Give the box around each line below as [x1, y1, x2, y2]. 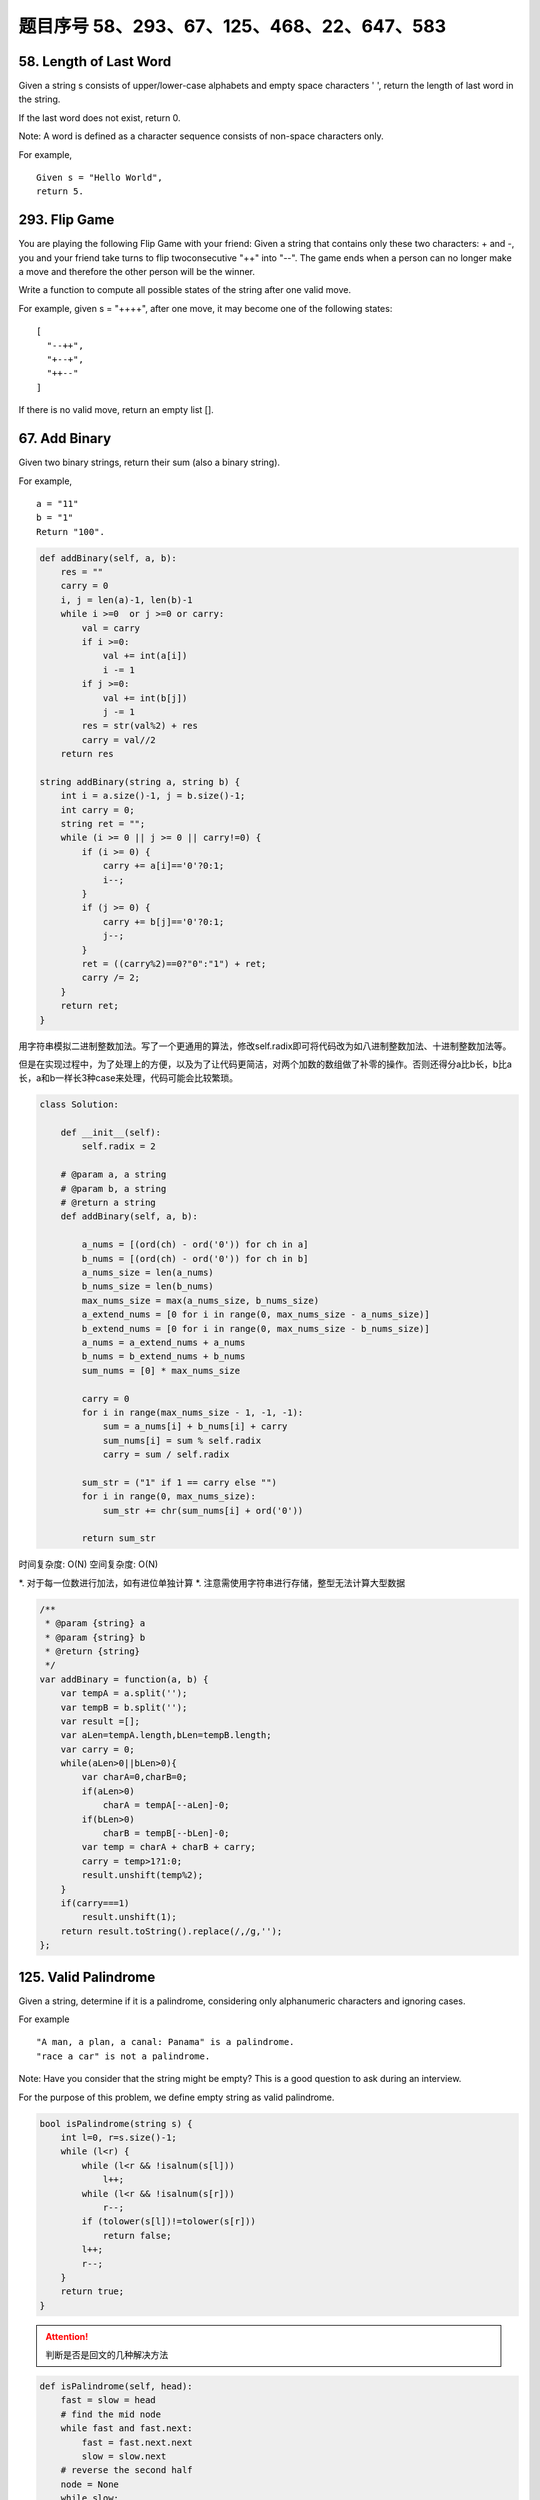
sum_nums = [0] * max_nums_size [81, 1365, 240, 1376]
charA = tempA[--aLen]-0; [102, 1800, 230, 1811]
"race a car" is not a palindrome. [36, 2050, 211, 2062]
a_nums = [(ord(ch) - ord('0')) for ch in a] [81, 1239, 309, 1250]
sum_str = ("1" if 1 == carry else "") [81, 1476, 277, 1488]
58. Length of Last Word [18, 53, 172, 70]
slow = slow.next [81, 2450, 167, 2462]
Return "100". [36, 526, 105, 537]
